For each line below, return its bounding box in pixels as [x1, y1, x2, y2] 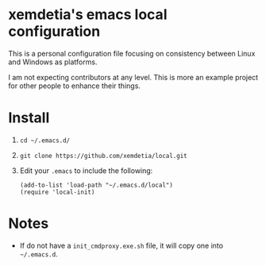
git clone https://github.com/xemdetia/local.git [19, 152, 188, 160]
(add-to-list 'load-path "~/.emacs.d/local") [19, 181, 173, 189]
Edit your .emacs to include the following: [19, 165, 153, 175]
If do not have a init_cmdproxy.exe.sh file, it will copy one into [19, 241, 224, 250]
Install [8, 109, 50, 127]
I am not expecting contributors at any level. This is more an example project [8, 72, 259, 82]
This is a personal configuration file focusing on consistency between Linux [8, 48, 256, 58]
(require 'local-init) [19, 188, 95, 196]
